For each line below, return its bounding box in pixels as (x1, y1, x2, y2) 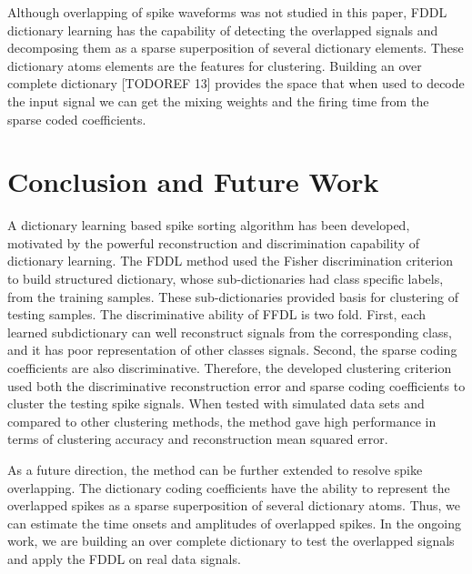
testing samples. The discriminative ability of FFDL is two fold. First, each (7, 305, 426, 324)
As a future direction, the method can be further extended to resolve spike (7, 460, 423, 478)
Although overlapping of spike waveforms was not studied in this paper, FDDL (7, 3, 447, 21)
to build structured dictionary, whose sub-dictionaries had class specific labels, (7, 269, 444, 288)
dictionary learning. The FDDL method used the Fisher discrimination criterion (7, 251, 453, 270)
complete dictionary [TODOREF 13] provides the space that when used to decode (7, 74, 465, 93)
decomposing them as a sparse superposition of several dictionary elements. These (7, 38, 464, 57)
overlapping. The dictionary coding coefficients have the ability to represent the (7, 478, 450, 497)
